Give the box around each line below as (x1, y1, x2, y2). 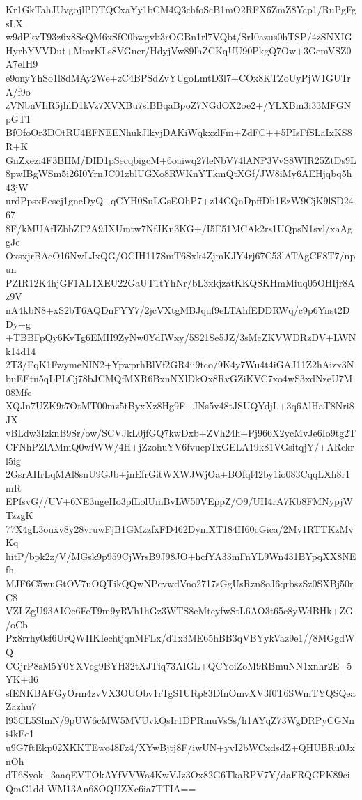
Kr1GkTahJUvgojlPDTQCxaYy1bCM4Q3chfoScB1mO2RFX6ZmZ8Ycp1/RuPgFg (6, 2, 357, 16)
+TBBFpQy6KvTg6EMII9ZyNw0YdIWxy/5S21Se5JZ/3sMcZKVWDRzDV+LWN (6, 330, 356, 345)
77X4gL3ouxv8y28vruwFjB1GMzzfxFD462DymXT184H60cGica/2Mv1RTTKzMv (6, 521, 354, 536)
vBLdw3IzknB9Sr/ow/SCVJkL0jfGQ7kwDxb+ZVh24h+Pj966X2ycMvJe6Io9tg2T (6, 425, 356, 440)
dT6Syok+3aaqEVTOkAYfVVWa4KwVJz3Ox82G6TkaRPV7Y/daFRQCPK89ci (6, 767, 350, 782)
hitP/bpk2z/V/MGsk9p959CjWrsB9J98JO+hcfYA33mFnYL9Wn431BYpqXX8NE (6, 548, 356, 563)
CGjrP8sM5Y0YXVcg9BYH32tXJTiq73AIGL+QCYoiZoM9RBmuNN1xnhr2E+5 (6, 658, 352, 672)
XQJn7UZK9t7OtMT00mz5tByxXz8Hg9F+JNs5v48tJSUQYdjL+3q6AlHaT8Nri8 (6, 398, 354, 413)
